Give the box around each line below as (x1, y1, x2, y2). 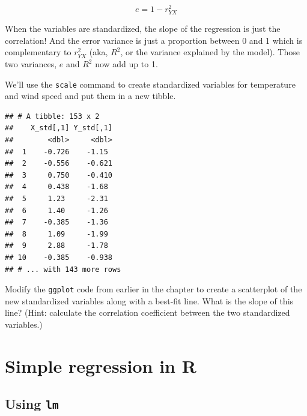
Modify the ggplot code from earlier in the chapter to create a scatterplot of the (5, 283, 302, 295)
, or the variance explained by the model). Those (120, 46, 300, 58)
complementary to (5, 46, 71, 58)
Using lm (5, 394, 59, 413)
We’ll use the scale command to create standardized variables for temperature (5, 77, 296, 90)
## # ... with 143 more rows (5, 265, 121, 274)
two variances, (5, 58, 57, 70)
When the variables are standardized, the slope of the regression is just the (5, 22, 281, 35)
